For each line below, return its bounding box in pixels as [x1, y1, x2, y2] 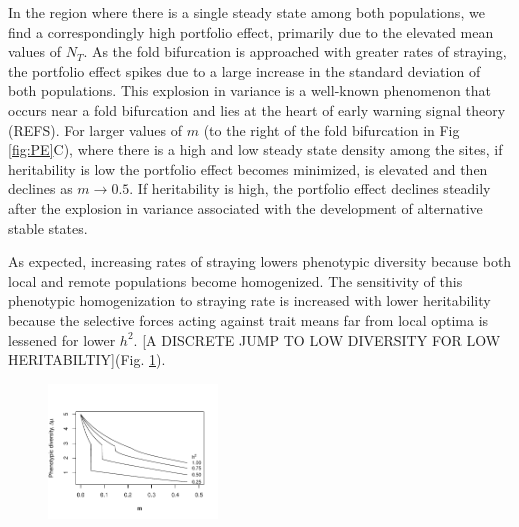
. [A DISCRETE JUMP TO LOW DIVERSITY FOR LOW [133, 329, 501, 350]
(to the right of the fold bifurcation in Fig [203, 119, 460, 140]
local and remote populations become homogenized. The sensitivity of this [8, 270, 463, 291]
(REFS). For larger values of [8, 119, 183, 140]
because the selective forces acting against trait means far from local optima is [8, 309, 489, 330]
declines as [8, 178, 73, 199]
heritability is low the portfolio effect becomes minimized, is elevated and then [8, 158, 488, 179]
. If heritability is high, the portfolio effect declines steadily [129, 178, 491, 199]
